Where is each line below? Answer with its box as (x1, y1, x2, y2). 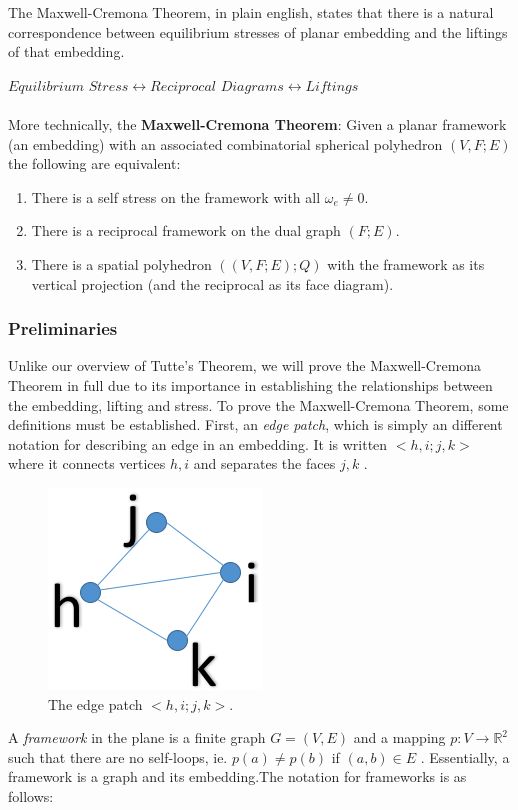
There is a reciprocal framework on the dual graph (31, 220, 341, 241)
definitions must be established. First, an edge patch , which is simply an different (8, 414, 503, 435)
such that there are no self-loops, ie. (8, 746, 228, 767)
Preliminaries (8, 316, 118, 341)
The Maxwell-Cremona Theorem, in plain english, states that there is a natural (8, 2, 494, 22)
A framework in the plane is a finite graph (8, 727, 266, 748)
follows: (8, 785, 54, 806)
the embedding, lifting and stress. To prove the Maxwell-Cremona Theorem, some (8, 394, 509, 415)
